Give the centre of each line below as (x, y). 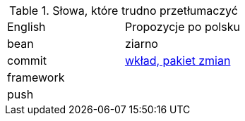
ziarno (141, 44)
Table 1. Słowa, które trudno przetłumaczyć (124, 11)
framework (36, 77)
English (26, 27)
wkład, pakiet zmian (178, 60)
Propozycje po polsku (182, 27)
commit (27, 60)
